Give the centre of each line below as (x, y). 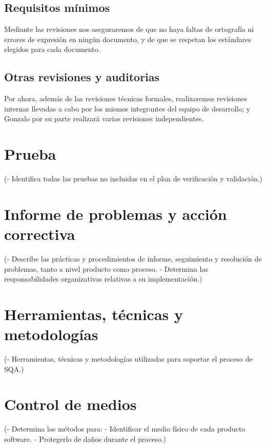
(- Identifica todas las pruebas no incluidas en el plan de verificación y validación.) (134, 179)
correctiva (40, 234)
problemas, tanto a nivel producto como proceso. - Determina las (106, 268)
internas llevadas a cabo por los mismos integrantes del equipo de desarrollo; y (127, 108)
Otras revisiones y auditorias (82, 77)
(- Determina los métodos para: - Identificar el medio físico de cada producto (125, 429)
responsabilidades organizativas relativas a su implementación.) (103, 279)
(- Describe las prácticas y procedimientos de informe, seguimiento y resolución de (133, 258)
